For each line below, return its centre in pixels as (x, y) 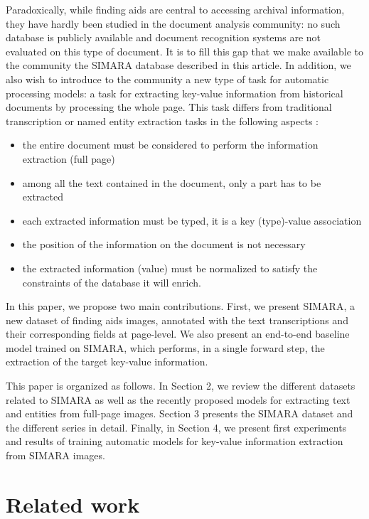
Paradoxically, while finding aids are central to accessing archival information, (175, 9)
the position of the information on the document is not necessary (164, 244)
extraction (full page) (69, 158)
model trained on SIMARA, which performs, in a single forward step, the (165, 347)
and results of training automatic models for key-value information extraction (175, 441)
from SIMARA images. (55, 455)
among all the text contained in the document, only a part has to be (172, 182)
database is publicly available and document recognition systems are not (164, 37)
